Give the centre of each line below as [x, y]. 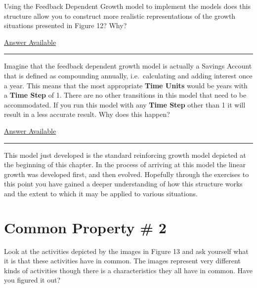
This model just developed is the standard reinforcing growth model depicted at [125, 155]
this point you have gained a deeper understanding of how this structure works [123, 184]
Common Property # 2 [85, 227]
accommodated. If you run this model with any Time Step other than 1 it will [125, 104]
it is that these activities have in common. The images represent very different [122, 261]
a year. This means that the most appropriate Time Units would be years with [126, 85]
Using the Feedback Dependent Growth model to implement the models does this [127, 6]
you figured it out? [32, 280]
